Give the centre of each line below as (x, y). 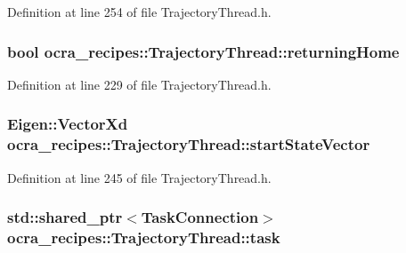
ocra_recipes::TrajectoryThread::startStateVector (189, 144)
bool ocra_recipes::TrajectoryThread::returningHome (203, 51)
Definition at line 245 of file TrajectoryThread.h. (139, 177)
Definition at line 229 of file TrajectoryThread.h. (139, 84)
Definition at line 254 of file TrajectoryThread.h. (139, 12)
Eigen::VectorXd (68, 124)
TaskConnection (200, 217)
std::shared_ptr (65, 217)
